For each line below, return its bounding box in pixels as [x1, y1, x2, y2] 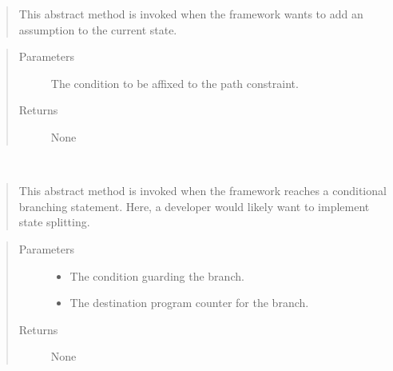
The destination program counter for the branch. [69, 294, 309, 311]
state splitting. [18, 213, 90, 230]
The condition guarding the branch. [69, 267, 244, 284]
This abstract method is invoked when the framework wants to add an [18, 6, 363, 22]
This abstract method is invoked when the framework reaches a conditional [18, 182, 387, 199]
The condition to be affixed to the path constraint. [50, 74, 299, 91]
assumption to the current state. [18, 21, 177, 38]
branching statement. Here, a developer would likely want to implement [18, 197, 370, 214]
